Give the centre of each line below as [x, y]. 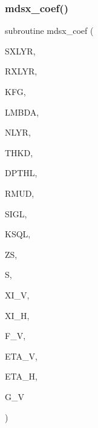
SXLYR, [20, 51]
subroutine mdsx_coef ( [49, 31]
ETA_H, [21, 376]
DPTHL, [21, 173]
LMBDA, [22, 112]
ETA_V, [21, 356]
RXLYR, [21, 71]
